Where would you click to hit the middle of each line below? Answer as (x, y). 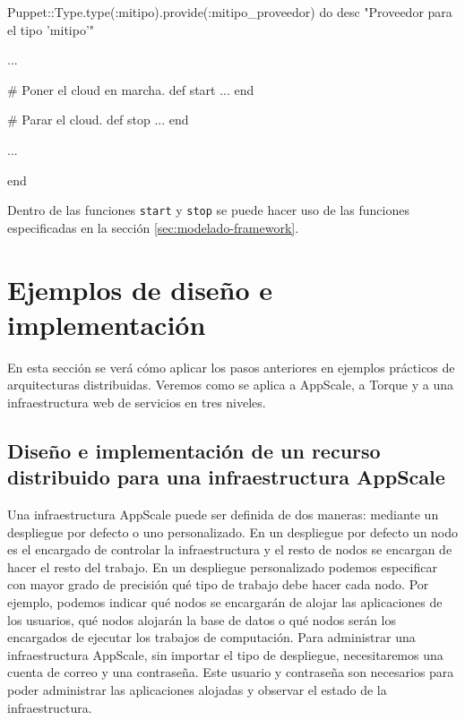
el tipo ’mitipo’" (51, 29)
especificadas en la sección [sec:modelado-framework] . (153, 227)
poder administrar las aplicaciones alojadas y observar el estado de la (197, 690)
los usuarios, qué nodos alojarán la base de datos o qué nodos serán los (202, 619)
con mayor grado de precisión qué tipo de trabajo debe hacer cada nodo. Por (218, 584)
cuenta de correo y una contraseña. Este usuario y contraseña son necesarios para (231, 672)
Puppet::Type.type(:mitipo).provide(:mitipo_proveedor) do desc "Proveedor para (230, 12)
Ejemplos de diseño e (140, 289)
